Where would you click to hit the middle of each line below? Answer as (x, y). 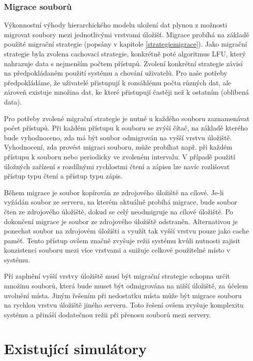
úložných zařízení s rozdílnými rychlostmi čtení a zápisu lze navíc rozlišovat (117, 166)
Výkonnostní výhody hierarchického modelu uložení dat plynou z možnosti (116, 25)
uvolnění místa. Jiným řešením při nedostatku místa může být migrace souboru (123, 295)
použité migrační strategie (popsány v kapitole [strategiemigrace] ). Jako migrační (126, 44)
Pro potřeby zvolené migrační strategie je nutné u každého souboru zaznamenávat (127, 118)
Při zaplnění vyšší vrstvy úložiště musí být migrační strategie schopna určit (117, 276)
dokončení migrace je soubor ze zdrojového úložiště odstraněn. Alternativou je (121, 221)
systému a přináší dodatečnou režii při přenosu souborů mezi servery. (108, 314)
